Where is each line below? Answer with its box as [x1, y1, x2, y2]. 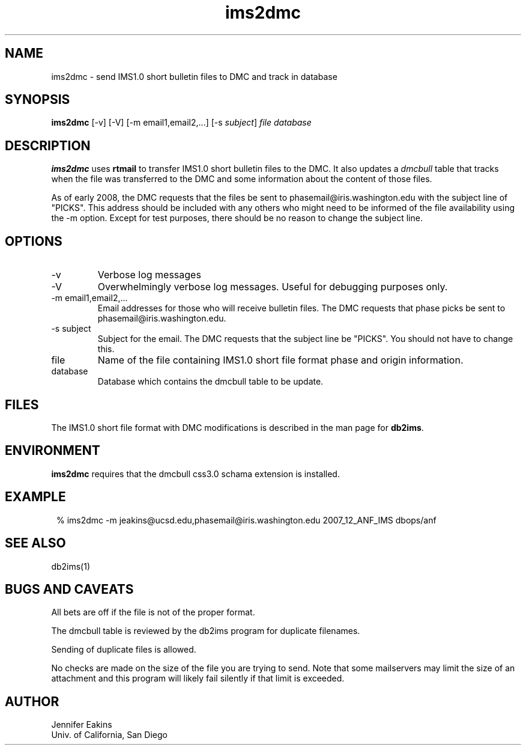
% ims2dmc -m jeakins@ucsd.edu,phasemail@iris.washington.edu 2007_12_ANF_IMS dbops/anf [56, 514, 437, 525]
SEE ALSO [5, 535, 66, 551]
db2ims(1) [51, 561, 91, 572]
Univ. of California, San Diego [51, 730, 168, 740]
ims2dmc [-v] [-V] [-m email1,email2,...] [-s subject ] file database [51, 117, 312, 128]
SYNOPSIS [5, 92, 70, 108]
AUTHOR [5, 694, 59, 709]
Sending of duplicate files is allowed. [51, 644, 196, 655]
